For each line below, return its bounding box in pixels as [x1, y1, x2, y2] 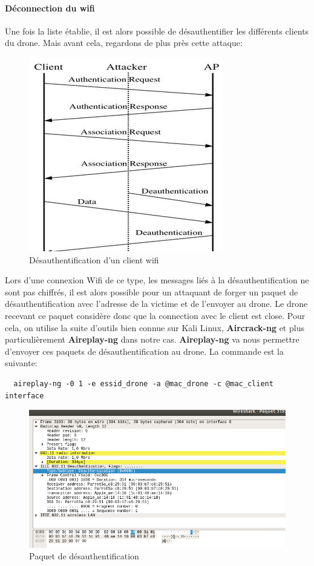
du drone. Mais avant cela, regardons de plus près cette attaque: [5, 36, 243, 49]
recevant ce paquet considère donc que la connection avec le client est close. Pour [5, 309, 306, 321]
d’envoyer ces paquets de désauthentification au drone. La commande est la [5, 344, 284, 357]
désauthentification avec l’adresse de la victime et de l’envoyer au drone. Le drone [5, 297, 308, 310]
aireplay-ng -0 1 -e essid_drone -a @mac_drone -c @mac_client [13, 379, 273, 388]
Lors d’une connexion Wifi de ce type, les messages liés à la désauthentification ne [5, 274, 309, 286]
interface [5, 391, 44, 400]
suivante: [5, 357, 38, 369]
